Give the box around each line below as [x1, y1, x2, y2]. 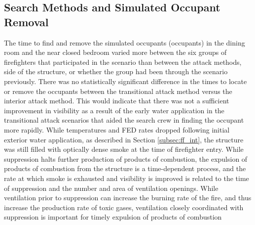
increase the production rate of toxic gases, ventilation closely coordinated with [4, 202, 244, 212]
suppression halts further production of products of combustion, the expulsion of [4, 153, 248, 164]
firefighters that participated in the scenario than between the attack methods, [4, 56, 242, 67]
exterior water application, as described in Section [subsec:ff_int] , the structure [4, 134, 244, 144]
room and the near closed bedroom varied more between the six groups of [4, 47, 227, 57]
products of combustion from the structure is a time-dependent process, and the [4, 163, 246, 174]
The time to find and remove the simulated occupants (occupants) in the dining [4, 37, 245, 47]
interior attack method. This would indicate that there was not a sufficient [4, 95, 229, 106]
